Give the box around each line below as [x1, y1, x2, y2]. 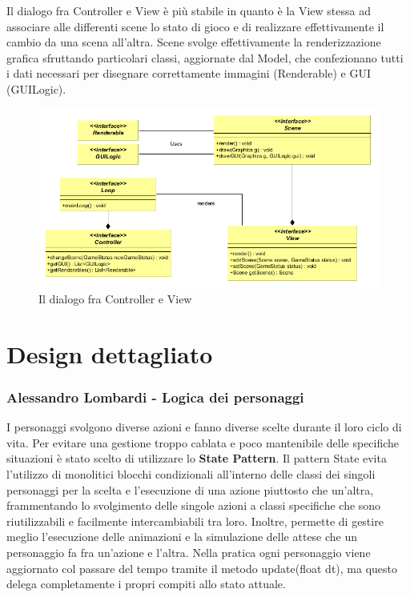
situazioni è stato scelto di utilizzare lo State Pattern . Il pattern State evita [6, 450, 387, 467]
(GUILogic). [6, 80, 66, 97]
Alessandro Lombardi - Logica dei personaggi [6, 387, 304, 407]
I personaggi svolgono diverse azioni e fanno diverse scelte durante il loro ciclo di [6, 419, 402, 435]
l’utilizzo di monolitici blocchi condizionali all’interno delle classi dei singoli [6, 466, 376, 483]
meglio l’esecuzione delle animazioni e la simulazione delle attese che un [6, 528, 358, 545]
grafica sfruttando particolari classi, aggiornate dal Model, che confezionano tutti [6, 49, 404, 66]
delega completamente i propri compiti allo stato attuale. [6, 575, 286, 592]
